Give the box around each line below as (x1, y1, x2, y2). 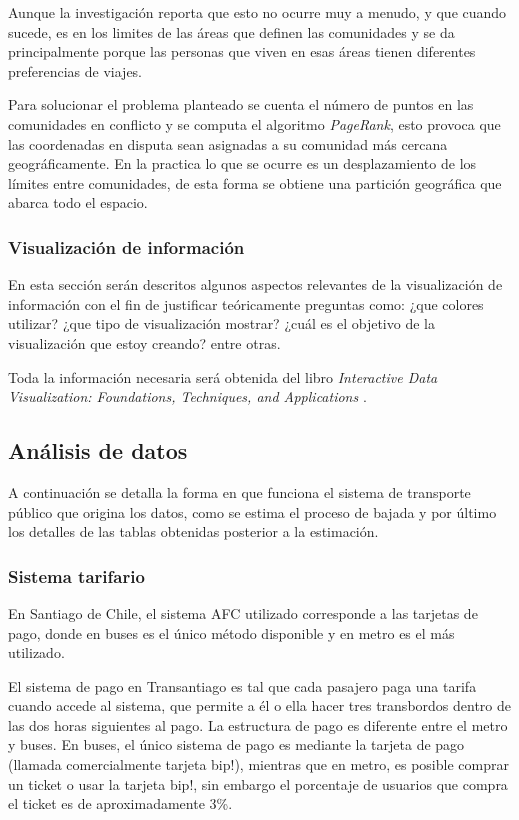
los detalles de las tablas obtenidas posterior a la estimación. (8, 521, 379, 542)
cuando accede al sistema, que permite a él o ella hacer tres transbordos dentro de (8, 695, 512, 716)
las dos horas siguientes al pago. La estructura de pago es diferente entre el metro (8, 714, 508, 735)
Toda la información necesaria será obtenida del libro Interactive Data (8, 366, 438, 387)
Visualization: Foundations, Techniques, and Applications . (8, 386, 367, 407)
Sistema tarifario (8, 563, 145, 588)
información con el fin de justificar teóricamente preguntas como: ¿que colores (8, 293, 484, 314)
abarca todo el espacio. (8, 192, 148, 213)
